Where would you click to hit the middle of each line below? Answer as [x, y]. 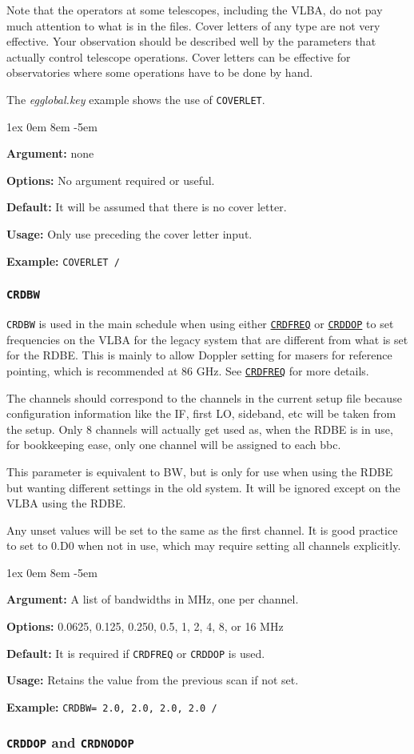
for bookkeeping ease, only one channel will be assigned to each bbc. [174, 445]
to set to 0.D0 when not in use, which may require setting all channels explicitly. [204, 545]
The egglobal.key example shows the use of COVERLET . [136, 99]
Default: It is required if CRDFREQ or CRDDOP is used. [136, 653]
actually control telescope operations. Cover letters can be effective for [179, 56]
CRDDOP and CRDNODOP [70, 742]
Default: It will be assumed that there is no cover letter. [147, 207]
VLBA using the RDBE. [66, 503]
